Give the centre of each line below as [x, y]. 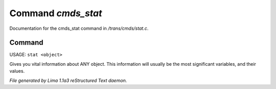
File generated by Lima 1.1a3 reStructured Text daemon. [68, 80]
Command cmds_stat [56, 13]
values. [17, 71]
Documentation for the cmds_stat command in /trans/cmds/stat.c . [79, 28]
